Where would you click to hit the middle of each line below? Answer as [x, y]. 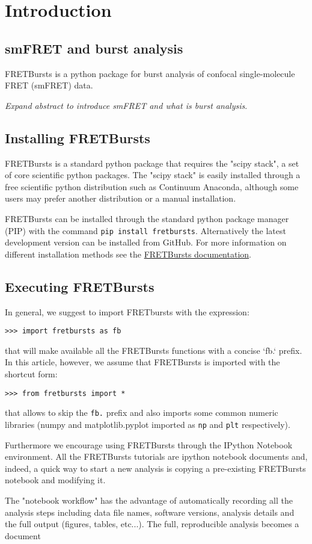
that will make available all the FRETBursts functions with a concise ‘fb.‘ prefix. [154, 350]
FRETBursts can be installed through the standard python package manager [147, 218]
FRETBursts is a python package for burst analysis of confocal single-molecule [150, 73]
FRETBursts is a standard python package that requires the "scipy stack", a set [152, 163]
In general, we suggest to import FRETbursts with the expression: [127, 311]
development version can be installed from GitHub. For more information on [146, 242]
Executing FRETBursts [80, 286]
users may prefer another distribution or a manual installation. [121, 198]
